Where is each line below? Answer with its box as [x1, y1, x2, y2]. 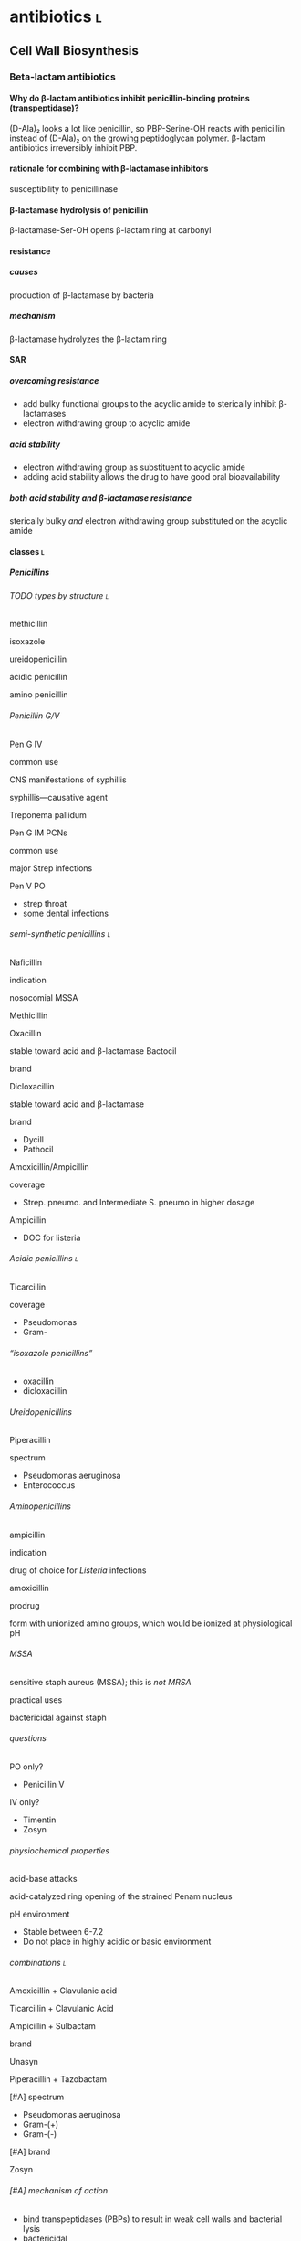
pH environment [9, 1908, 70, 1920]
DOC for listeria [22, 1232, 81, 1243]
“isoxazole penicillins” [9, 1347, 93, 1358]
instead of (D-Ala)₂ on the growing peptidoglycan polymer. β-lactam [9, 133, 265, 143]
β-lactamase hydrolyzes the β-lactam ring [9, 334, 167, 345]
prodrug [9, 1599, 40, 1610]
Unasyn [9, 2056, 39, 2067]
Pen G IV [9, 738, 43, 749]
